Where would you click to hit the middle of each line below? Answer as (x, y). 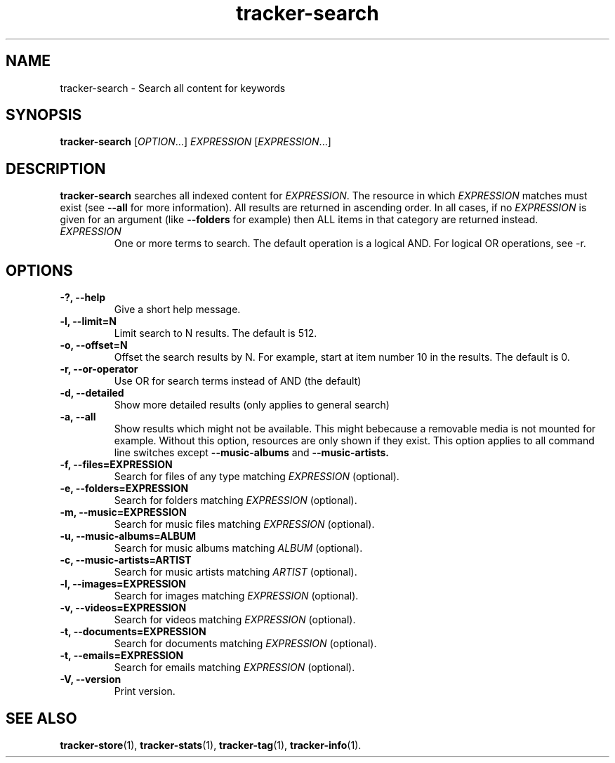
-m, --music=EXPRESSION (123, 512)
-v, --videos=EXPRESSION (123, 608)
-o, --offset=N (94, 345)
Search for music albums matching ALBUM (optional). (238, 548)
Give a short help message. (177, 310)
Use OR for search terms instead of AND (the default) (238, 381)
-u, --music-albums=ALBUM (128, 536)
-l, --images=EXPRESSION (123, 584)
